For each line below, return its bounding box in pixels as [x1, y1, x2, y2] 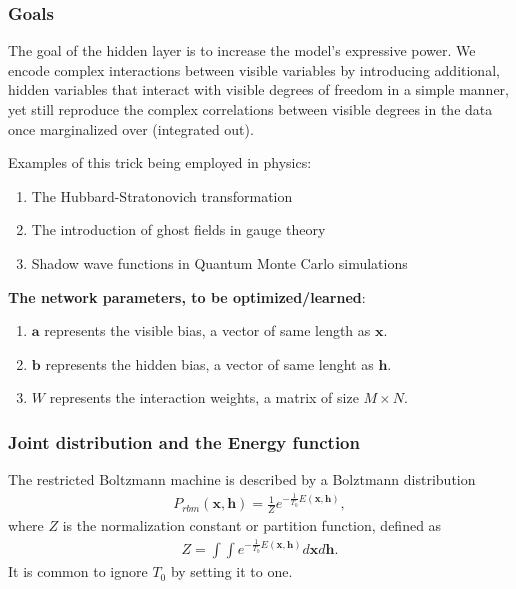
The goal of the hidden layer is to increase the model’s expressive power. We [8, 40, 476, 61]
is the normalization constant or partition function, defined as [62, 515, 442, 536]
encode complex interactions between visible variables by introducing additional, [8, 59, 500, 80]
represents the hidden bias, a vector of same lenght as [45, 353, 374, 374]
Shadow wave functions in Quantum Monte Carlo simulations [31, 252, 408, 273]
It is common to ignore [8, 561, 148, 582]
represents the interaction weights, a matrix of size [49, 387, 359, 408]
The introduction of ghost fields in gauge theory [31, 219, 326, 240]
